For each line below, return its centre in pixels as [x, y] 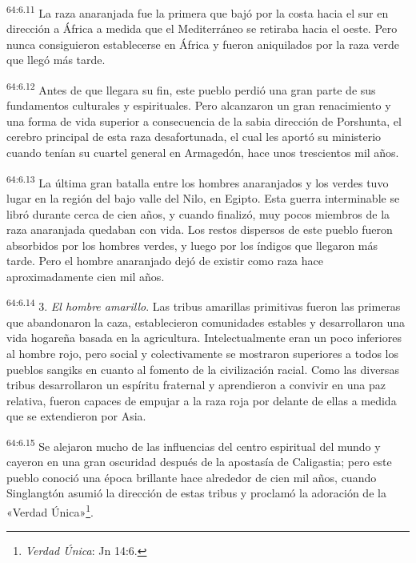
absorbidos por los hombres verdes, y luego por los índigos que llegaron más [192, 245]
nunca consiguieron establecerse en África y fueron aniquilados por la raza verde [203, 44]
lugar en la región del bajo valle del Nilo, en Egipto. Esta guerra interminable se [203, 197]
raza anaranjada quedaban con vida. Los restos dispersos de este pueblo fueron [200, 229]
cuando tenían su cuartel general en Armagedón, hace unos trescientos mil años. [203, 153]
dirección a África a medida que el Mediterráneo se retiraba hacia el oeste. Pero [202, 28]
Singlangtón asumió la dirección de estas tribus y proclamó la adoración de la [196, 493]
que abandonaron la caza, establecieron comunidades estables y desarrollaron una [206, 322]
